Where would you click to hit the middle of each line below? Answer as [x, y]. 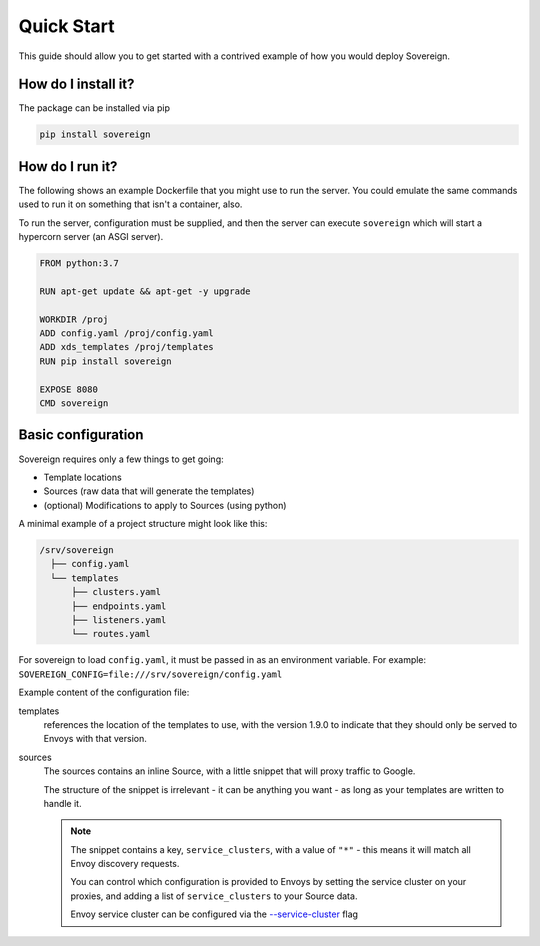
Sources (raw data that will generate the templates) [149, 491]
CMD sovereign [74, 403]
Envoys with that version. [95, 739]
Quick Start [66, 26]
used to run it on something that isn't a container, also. [130, 204]
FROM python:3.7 [79, 263]
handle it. [62, 803]
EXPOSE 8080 [69, 389]
